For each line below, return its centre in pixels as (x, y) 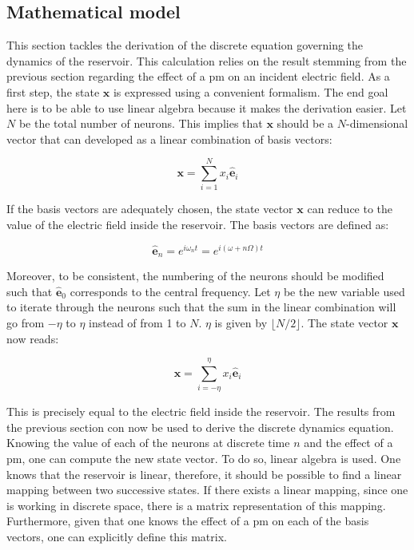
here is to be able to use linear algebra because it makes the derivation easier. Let (207, 107)
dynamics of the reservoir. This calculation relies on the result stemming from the (207, 60)
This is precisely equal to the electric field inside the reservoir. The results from (201, 412)
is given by (241, 322)
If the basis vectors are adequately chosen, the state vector (150, 209)
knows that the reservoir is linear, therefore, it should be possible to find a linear (204, 474)
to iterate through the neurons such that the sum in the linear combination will (201, 307)
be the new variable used (344, 291)
